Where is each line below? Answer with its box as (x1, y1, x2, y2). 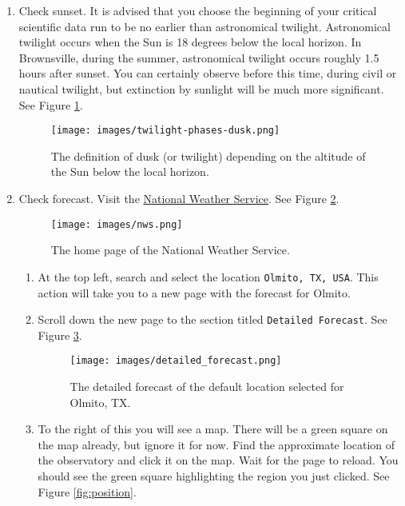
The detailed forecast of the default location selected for (69, 378, 344, 394)
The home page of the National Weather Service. (50, 241, 290, 258)
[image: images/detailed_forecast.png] (69, 355, 282, 367)
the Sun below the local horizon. (50, 163, 209, 180)
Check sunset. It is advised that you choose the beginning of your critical (18, 2, 377, 18)
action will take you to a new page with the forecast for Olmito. (38, 284, 351, 301)
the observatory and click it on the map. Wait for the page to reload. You (38, 452, 399, 468)
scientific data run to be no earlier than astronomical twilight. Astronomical (18, 18, 391, 34)
